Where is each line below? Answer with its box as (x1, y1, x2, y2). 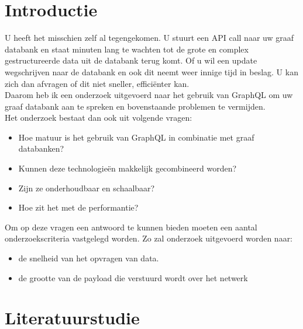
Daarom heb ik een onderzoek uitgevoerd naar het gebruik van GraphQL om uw (5, 89, 293, 101)
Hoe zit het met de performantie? (18, 201, 139, 213)
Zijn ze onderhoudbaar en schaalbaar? (18, 181, 155, 194)
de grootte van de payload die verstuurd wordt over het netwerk (18, 271, 248, 283)
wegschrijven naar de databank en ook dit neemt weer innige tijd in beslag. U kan (5, 65, 298, 78)
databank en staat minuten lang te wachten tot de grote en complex (5, 43, 249, 55)
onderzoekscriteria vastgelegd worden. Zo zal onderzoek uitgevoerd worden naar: (5, 232, 293, 244)
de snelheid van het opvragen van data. (18, 252, 159, 264)
